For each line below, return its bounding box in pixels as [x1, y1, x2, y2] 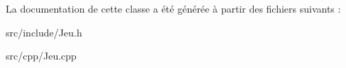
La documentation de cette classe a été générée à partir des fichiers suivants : [6, 1, 341, 15]
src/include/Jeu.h [6, 25, 82, 39]
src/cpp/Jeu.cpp [6, 48, 77, 63]
